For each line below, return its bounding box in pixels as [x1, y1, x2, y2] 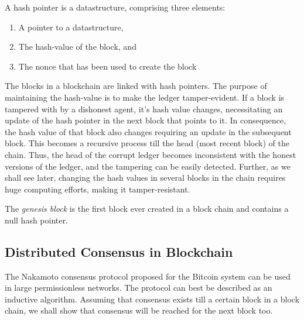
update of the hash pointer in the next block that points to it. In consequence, [5, 114, 286, 126]
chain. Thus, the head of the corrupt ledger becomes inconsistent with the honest [5, 148, 296, 160]
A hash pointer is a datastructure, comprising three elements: [5, 1, 226, 13]
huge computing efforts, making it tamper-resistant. [5, 183, 190, 195]
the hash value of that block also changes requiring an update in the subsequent [5, 125, 292, 137]
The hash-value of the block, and [18, 40, 136, 53]
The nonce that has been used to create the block [18, 60, 197, 72]
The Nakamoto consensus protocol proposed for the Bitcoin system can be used [5, 270, 291, 282]
